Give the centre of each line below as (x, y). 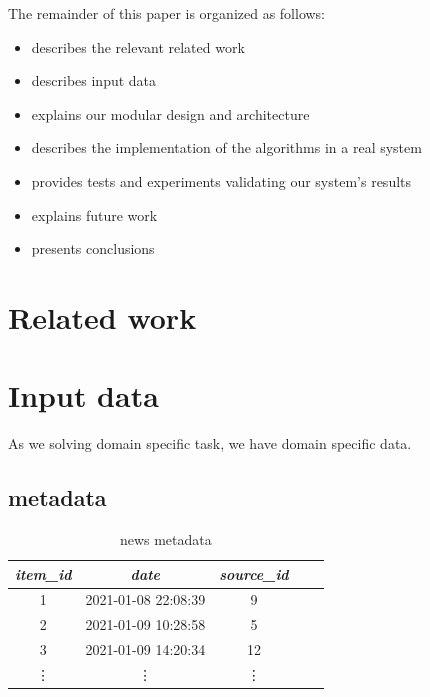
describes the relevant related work (138, 46)
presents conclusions (93, 248)
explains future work (94, 214)
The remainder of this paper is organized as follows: (167, 13)
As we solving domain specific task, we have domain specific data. (210, 443)
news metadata (165, 539)
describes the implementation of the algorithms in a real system (226, 147)
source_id (254, 573)
